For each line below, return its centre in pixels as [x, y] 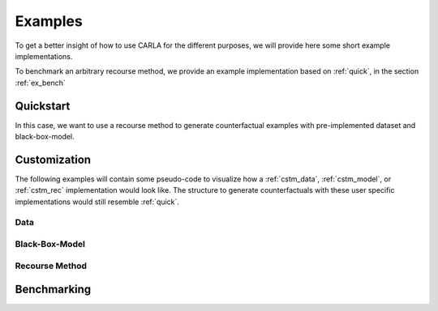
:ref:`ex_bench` [41, 83]
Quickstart [43, 106]
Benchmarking [53, 290]
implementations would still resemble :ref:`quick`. [97, 202]
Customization [53, 159]
